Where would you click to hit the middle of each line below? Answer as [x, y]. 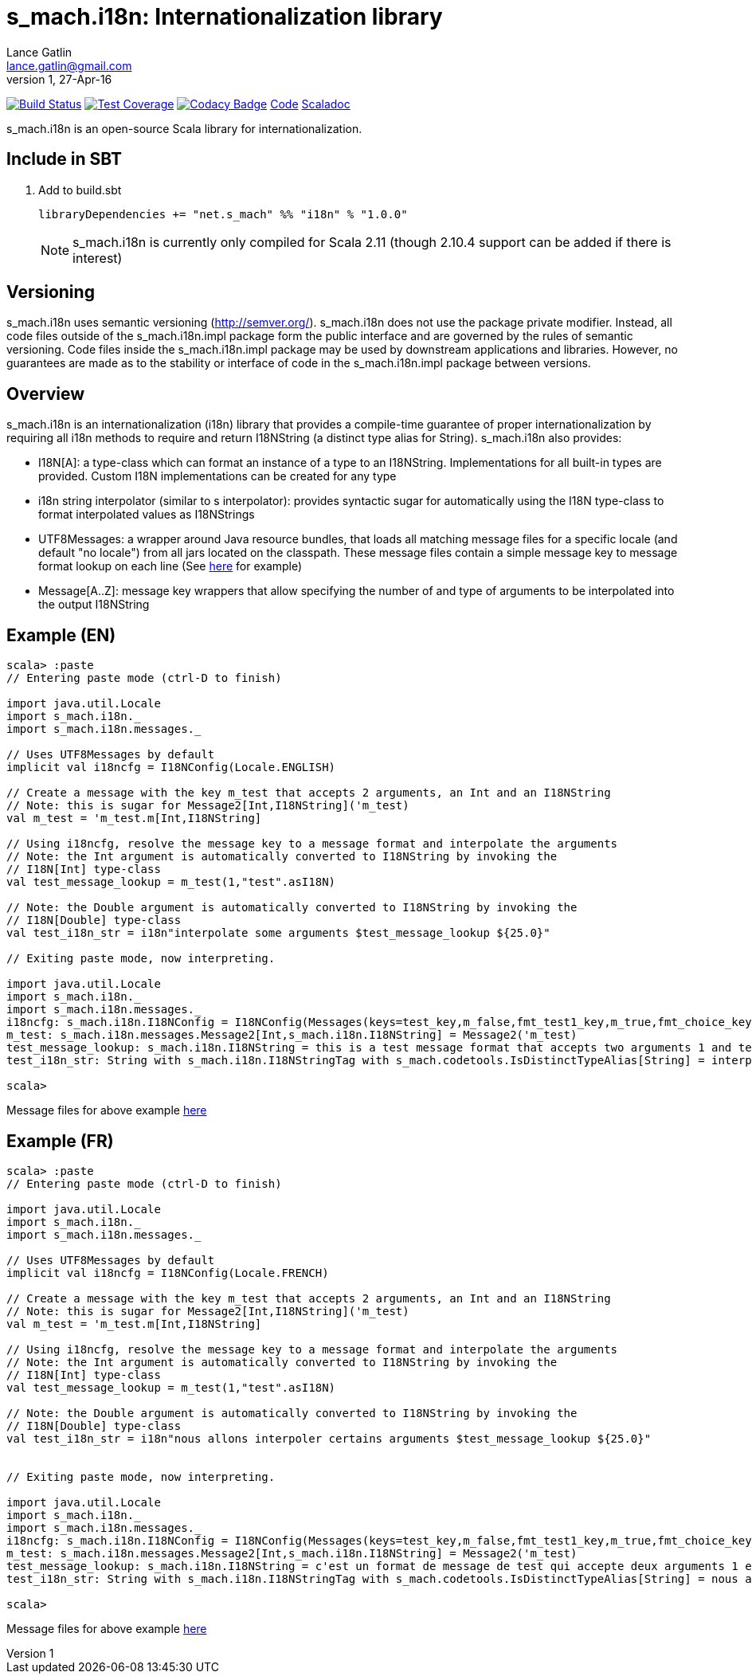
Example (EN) [61, 635]
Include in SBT [65, 159]
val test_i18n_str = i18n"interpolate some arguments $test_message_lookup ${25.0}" [278, 933]
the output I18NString [94, 605]
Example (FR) [60, 1141]
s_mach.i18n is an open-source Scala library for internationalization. [184, 128]
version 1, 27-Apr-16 [59, 79]
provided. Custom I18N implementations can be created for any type [217, 476]
